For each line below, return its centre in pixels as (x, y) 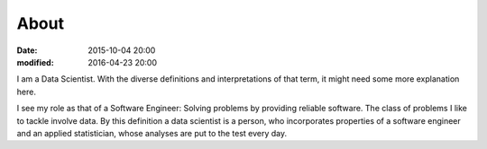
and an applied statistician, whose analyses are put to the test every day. (152, 133)
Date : (27, 50)
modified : (35, 62)
